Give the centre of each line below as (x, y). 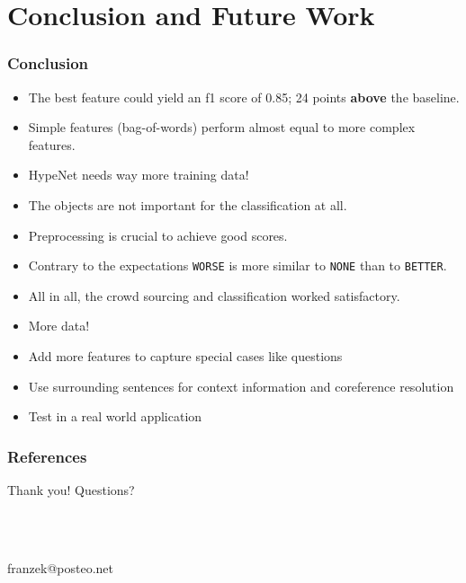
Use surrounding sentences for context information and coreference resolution (241, 386)
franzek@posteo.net (60, 567)
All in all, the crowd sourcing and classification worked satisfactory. (214, 295)
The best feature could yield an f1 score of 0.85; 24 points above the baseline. (244, 97)
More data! (59, 326)
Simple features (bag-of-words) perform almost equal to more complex (222, 127)
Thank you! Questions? (71, 490)
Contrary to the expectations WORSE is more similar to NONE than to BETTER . (237, 265)
